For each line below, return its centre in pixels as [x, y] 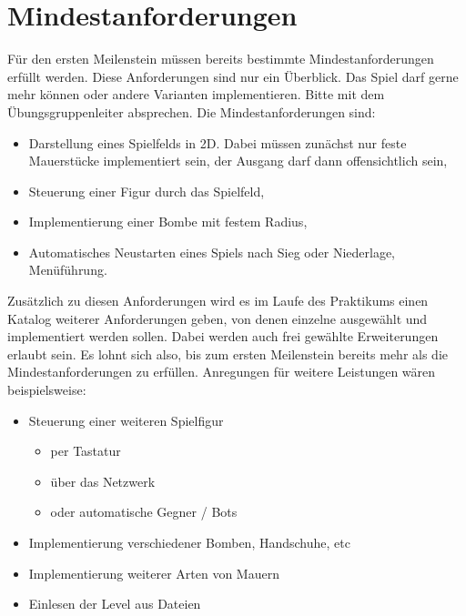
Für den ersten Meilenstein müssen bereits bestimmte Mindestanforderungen [221, 59]
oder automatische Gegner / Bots [144, 512]
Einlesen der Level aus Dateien [115, 604]
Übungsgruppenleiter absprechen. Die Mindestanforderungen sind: [192, 111]
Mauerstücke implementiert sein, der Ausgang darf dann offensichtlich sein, [238, 161]
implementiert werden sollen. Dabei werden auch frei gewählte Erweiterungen [223, 336]
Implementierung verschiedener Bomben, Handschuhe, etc [189, 542]
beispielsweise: [47, 390]
